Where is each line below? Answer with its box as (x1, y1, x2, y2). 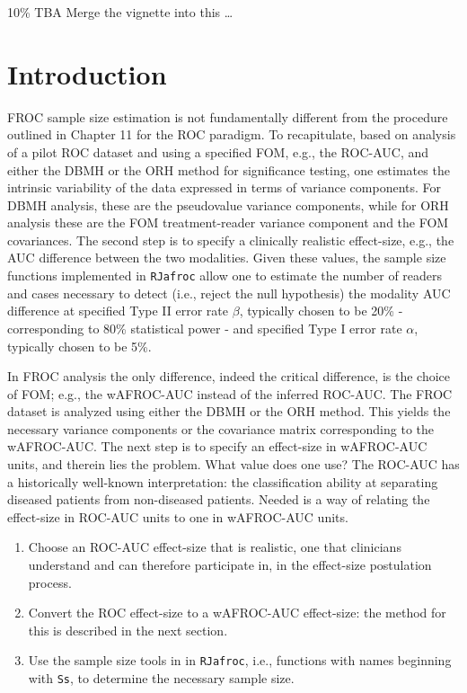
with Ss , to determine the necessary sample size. (28, 669, 295, 688)
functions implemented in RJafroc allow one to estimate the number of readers (7, 266, 443, 285)
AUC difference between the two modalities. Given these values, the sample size (7, 248, 446, 267)
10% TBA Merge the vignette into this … (7, 3, 233, 21)
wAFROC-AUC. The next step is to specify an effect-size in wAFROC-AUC (7, 437, 427, 456)
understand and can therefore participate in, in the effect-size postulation (28, 555, 432, 574)
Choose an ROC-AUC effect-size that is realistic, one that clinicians (28, 538, 401, 556)
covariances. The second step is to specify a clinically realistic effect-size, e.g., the (7, 230, 454, 249)
